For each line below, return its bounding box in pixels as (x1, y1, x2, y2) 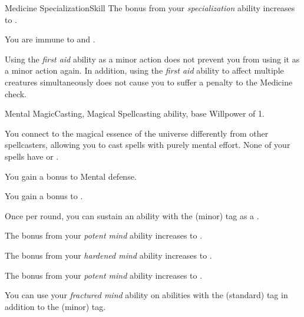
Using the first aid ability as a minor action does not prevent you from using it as (5, 52, 300, 65)
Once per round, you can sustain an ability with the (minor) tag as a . (5, 209, 259, 222)
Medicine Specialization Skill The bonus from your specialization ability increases (5, 2, 295, 14)
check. (5, 87, 27, 100)
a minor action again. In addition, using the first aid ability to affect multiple (5, 64, 284, 77)
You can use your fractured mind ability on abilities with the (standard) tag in (5, 289, 288, 301)
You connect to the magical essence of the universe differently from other (5, 127, 269, 139)
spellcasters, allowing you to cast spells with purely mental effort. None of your (5, 138, 290, 151)
